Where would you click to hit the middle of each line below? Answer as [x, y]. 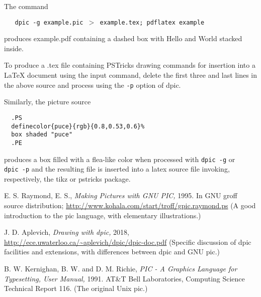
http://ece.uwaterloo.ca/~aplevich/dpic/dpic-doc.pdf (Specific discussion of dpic [128, 242]
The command [26, 6]
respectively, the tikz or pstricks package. [67, 178]
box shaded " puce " [42, 135]
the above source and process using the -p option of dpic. [93, 85]
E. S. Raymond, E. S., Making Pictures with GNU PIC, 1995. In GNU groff [121, 195]
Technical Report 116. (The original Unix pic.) [76, 288]
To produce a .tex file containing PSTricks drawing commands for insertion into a [130, 65]
